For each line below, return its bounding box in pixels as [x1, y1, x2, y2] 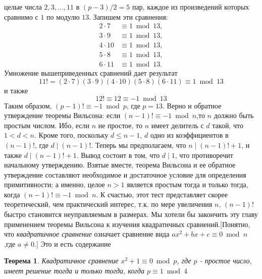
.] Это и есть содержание [34, 238, 111, 249]
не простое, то [98, 120, 142, 130]
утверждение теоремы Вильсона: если [4, 110, 121, 121]
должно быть [214, 110, 254, 121]
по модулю [46, 11, 80, 22]
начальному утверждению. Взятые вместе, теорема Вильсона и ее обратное [4, 159, 236, 170]
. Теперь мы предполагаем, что [91, 139, 186, 150]
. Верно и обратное [163, 100, 222, 110]
